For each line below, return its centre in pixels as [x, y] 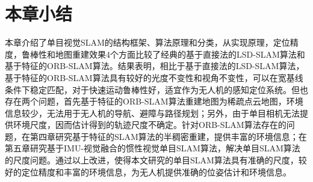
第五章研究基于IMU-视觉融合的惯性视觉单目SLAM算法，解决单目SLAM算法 [153, 148]
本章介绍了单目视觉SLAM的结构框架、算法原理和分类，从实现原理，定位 [147, 42]
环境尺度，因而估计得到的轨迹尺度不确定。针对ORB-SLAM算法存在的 [150, 125]
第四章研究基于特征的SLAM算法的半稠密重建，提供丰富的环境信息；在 [168, 136]
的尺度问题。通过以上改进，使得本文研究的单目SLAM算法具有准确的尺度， [152, 160]
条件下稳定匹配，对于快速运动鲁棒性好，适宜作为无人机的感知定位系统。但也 [156, 89]
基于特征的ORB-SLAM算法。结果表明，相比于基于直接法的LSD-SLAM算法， [155, 66]
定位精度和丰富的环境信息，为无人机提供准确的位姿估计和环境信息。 [156, 171]
